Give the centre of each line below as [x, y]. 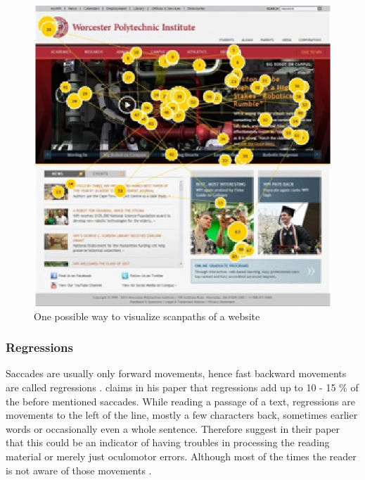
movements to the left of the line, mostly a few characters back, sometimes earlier [182, 415]
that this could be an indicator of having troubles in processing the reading [168, 442]
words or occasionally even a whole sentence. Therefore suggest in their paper [173, 428]
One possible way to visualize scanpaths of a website [147, 316]
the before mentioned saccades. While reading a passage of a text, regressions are [180, 401]
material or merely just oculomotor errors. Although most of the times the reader [181, 456]
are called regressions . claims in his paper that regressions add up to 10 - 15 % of [182, 387]
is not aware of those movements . [79, 470]
